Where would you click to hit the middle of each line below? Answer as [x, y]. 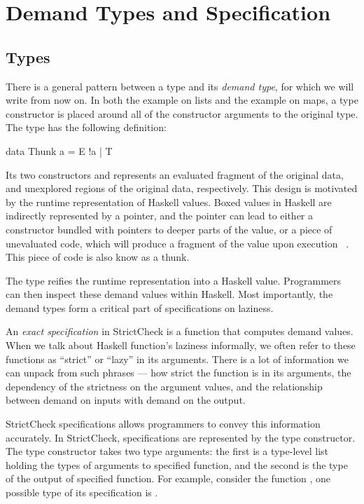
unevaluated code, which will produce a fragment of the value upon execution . [177, 243]
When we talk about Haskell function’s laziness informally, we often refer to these [181, 345]
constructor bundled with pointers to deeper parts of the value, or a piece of [169, 229]
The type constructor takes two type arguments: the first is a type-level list [167, 451]
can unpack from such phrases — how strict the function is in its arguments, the [178, 373]
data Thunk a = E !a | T [59, 150]
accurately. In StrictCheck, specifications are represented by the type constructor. [181, 437]
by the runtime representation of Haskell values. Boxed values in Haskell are [169, 202]
